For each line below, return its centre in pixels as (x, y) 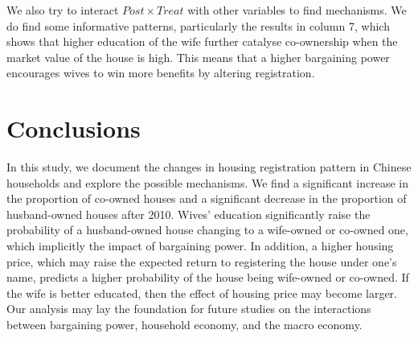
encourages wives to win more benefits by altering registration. (161, 73)
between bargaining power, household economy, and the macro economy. (184, 325)
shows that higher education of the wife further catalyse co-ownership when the (202, 41)
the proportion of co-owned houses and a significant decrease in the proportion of (207, 198)
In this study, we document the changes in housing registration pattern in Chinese (209, 167)
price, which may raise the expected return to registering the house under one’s (202, 261)
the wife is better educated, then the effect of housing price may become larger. (202, 293)
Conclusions (74, 128)
